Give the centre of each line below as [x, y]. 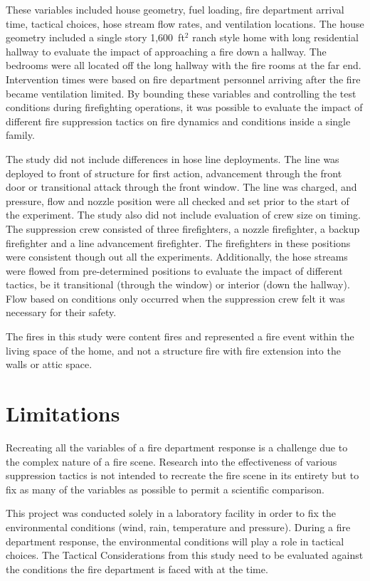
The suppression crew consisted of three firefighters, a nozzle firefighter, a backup [183, 228]
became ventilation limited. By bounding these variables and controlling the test [181, 93]
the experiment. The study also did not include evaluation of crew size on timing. [183, 215]
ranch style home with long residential [275, 37]
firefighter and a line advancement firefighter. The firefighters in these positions [178, 242]
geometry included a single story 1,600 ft [95, 37]
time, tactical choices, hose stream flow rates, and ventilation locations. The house [185, 23]
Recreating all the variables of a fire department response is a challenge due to [177, 447]
